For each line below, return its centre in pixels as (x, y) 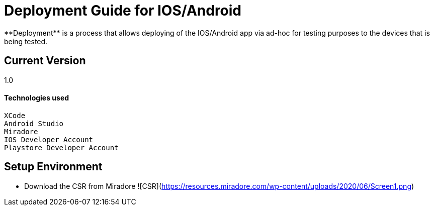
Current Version (45, 61)
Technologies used (37, 98)
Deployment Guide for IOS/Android (123, 11)
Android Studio (34, 123)
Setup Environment (53, 167)
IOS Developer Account (49, 139)
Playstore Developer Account (61, 147)
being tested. (26, 41)
